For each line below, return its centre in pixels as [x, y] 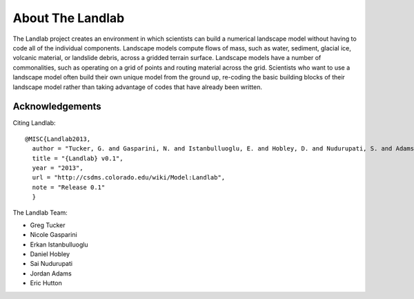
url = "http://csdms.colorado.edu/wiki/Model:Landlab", [129, 177]
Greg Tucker [48, 225]
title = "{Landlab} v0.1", [78, 158]
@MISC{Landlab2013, [58, 139]
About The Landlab [69, 18]
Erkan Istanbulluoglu [59, 244]
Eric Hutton [46, 283]
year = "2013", [58, 168]
